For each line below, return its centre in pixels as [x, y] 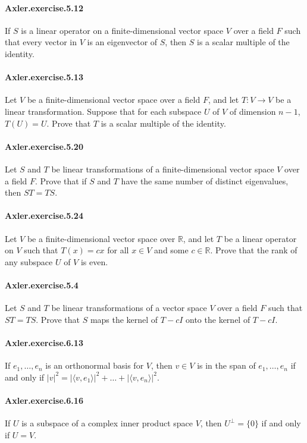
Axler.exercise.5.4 [42, 285]
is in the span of [226, 365]
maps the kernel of [124, 319]
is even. [94, 261]
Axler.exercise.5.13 [44, 77]
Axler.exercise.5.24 [44, 216]
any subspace [29, 261]
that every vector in [41, 42]
